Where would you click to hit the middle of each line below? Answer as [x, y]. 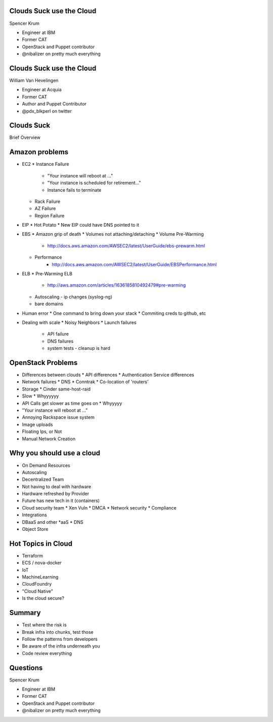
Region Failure [50, 215]
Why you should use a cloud [55, 453]
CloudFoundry [37, 584]
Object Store [35, 529]
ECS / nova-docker [42, 563]
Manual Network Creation [49, 439]
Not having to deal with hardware [57, 486]
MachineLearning [40, 577]
